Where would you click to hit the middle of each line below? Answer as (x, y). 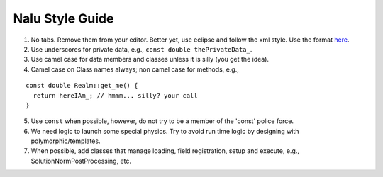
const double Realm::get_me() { (82, 86)
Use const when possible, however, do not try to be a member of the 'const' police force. (162, 121)
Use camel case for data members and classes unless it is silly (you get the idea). (150, 59)
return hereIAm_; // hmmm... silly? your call (115, 95)
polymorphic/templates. (66, 141)
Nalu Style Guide (63, 18)
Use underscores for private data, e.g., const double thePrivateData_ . (141, 49)
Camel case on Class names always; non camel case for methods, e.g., (135, 69)
